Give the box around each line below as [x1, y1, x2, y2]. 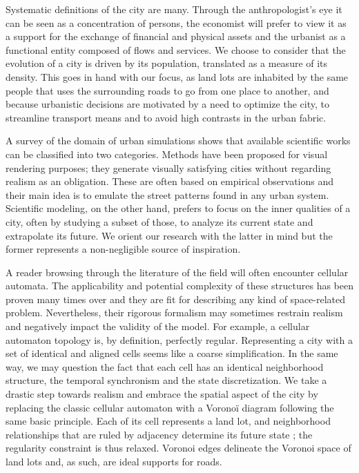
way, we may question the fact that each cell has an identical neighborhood [6, 359, 324, 374]
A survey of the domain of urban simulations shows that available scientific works [6, 133, 351, 148]
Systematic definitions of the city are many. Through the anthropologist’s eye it [6, 2, 342, 16]
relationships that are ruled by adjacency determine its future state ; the [6, 427, 313, 441]
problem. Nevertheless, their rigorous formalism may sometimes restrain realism [6, 305, 343, 320]
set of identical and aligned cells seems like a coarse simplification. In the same [6, 346, 338, 360]
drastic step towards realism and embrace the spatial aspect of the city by [6, 387, 318, 401]
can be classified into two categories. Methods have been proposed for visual [6, 146, 328, 161]
